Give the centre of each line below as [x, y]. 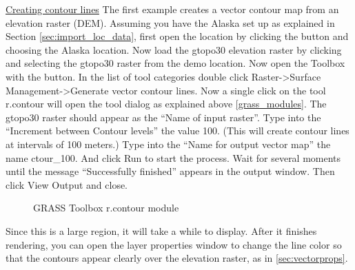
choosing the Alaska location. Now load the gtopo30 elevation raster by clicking [174, 49]
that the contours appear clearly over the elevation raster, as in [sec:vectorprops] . [177, 258]
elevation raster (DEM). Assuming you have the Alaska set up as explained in [170, 22]
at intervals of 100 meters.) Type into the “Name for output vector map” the [168, 144]
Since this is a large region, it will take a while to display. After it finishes [161, 230]
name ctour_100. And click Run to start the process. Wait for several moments [173, 157]
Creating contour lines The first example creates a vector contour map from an [172, 9]
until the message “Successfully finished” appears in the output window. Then [170, 171]
